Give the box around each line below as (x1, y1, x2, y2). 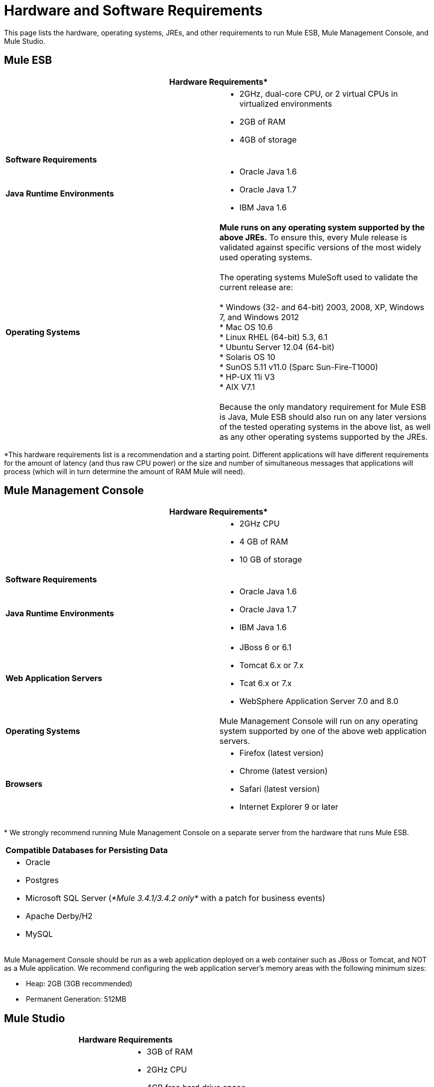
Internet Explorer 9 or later (239, 802, 338, 812)
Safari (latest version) (239, 784, 320, 794)
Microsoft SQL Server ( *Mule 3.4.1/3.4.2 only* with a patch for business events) (25, 893, 325, 904)
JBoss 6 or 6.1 (239, 642, 292, 653)
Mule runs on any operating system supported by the (219, 222, 425, 232)
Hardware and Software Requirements (4, 2, 263, 19)
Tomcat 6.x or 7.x (239, 660, 304, 671)
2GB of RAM (239, 116, 286, 127)
